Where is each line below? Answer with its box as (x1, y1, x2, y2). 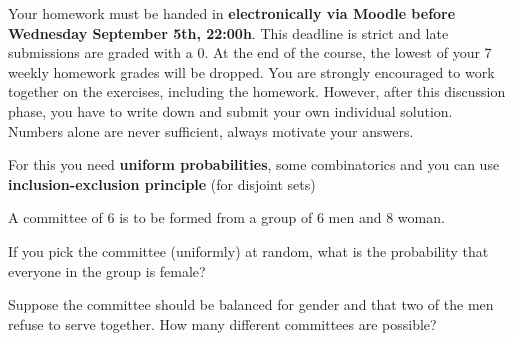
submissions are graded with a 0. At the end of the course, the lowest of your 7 (8, 42, 492, 63)
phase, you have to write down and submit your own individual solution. (8, 100, 453, 121)
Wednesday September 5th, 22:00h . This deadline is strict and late (8, 22, 449, 43)
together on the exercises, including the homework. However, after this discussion (8, 81, 506, 102)
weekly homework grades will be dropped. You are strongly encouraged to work (8, 61, 495, 82)
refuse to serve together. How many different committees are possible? (8, 313, 437, 334)
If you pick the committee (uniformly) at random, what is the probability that (8, 240, 489, 261)
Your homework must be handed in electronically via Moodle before (8, 3, 456, 23)
